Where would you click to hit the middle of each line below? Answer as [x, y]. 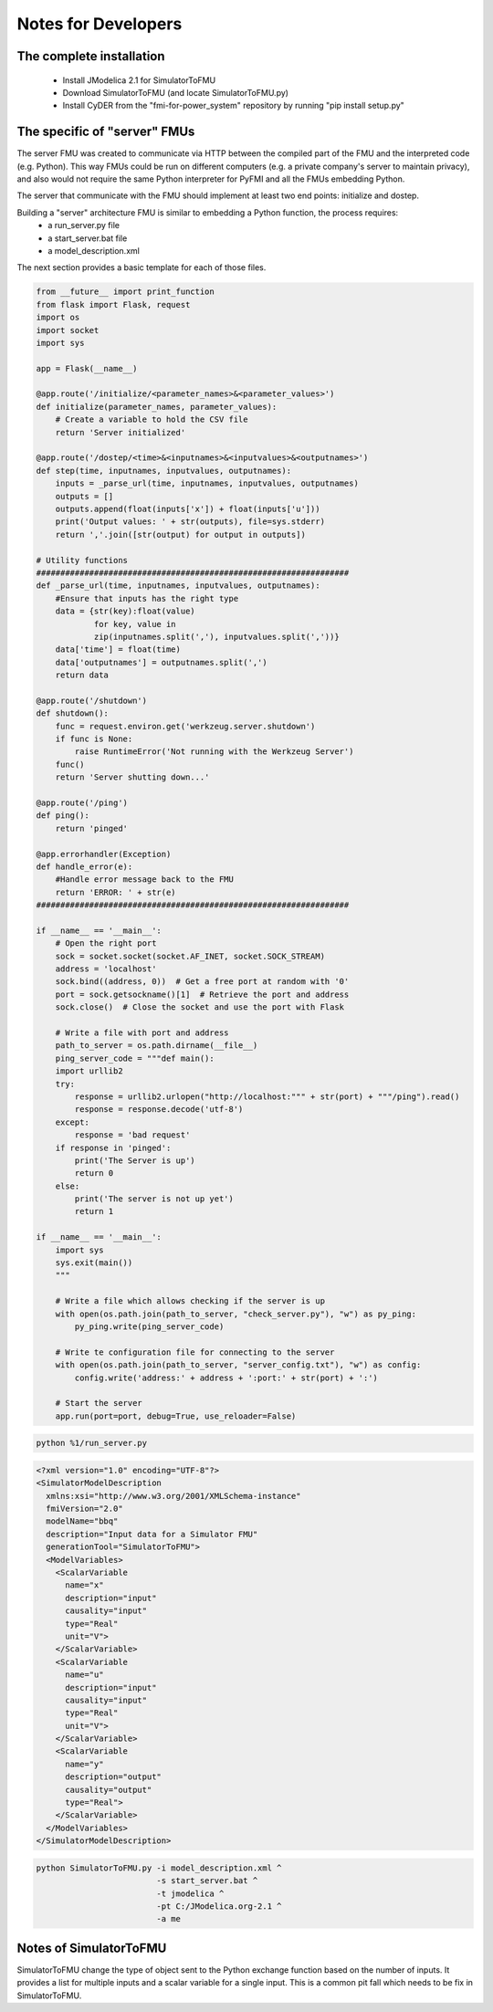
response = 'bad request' [132, 1135]
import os [58, 318]
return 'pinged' [91, 828]
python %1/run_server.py [92, 1443]
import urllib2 [89, 1071]
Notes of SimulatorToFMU [92, 1948]
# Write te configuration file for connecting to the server [195, 1352]
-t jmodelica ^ [190, 1893]
